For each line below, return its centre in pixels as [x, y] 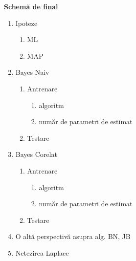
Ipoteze [26, 23]
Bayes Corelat [36, 154]
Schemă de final [31, 6]
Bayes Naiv [32, 72]
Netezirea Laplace [42, 252]
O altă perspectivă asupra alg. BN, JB [73, 236]
